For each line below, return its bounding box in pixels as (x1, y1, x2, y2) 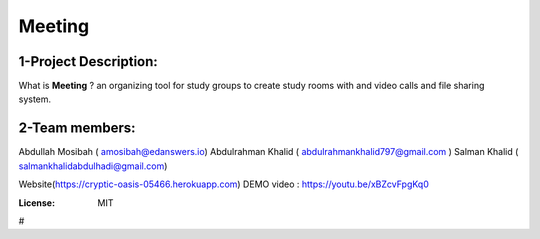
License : (18, 196, 55, 209)
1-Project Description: (18, 53, 159, 70)
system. (18, 93, 52, 105)
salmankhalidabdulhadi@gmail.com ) (18, 160, 168, 172)
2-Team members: (18, 120, 136, 137)
